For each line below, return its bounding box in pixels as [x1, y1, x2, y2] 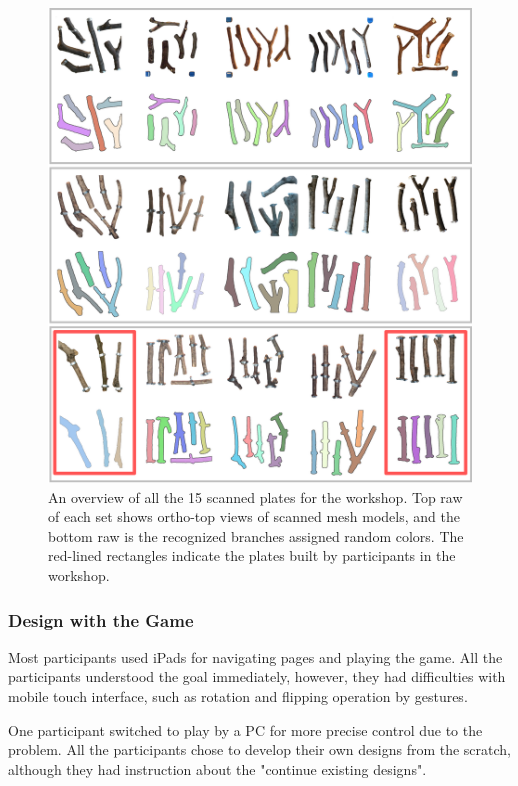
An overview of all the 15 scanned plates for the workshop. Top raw [48, 486, 463, 507]
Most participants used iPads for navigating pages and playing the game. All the [8, 646, 503, 667]
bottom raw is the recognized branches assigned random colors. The [48, 525, 464, 546]
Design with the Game [8, 607, 194, 632]
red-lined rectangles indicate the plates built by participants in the [48, 545, 456, 566]
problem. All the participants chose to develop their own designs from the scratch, [8, 739, 512, 760]
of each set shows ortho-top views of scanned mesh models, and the [48, 506, 460, 527]
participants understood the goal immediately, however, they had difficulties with [8, 666, 506, 687]
